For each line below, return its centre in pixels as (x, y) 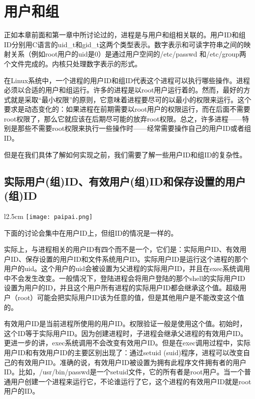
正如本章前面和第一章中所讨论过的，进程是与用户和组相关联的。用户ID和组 (125, 35)
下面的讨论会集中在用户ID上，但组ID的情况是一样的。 (91, 232)
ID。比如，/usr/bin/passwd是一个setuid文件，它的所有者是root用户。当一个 (124, 372)
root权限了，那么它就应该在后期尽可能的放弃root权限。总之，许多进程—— (123, 118)
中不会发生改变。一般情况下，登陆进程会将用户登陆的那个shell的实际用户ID (125, 278)
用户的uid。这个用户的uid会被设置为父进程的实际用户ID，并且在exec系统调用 (127, 268)
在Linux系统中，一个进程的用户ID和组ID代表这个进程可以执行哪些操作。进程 (127, 80)
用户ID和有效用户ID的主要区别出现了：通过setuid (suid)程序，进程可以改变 (124, 353)
